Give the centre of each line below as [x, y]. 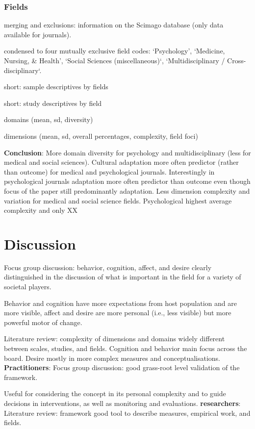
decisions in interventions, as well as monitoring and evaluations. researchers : [122, 403]
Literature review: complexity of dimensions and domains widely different [115, 339]
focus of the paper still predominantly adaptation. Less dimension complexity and [127, 190]
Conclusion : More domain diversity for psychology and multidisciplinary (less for [127, 152]
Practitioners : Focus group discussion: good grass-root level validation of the [122, 367]
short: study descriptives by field [53, 103]
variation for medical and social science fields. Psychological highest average [118, 200]
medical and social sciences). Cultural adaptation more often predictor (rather [121, 162]
